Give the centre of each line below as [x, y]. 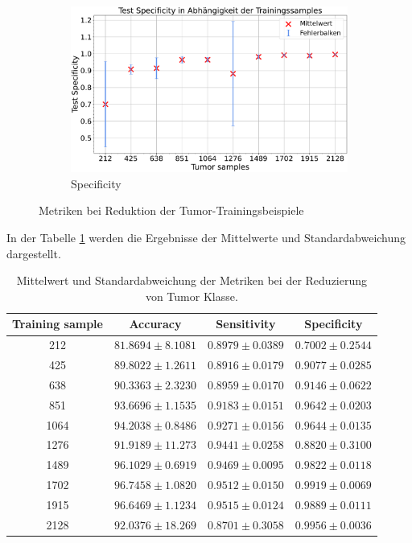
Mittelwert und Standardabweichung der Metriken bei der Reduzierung [192, 280]
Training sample [58, 324]
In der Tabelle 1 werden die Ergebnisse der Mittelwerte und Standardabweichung [206, 238]
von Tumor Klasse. [192, 296]
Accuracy [155, 324]
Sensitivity [246, 324]
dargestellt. [34, 253]
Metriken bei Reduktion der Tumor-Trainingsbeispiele [171, 210]
